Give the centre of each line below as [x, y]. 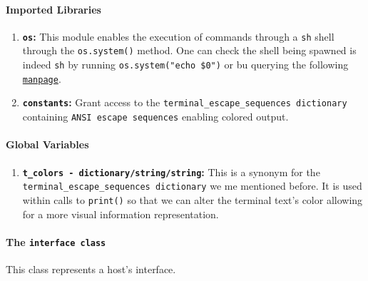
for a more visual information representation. [121, 214]
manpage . [42, 78]
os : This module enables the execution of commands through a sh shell [178, 36]
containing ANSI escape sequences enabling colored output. [155, 117]
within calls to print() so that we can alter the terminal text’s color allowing [193, 199]
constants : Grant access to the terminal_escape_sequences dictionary [185, 102]
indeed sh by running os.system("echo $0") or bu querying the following [185, 65]
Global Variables [47, 144]
